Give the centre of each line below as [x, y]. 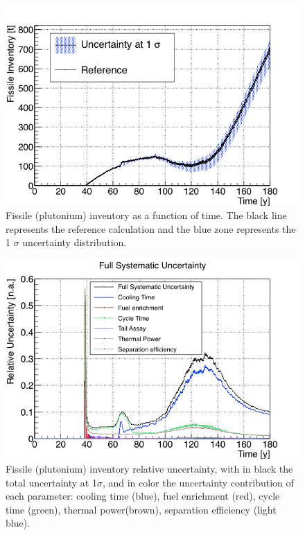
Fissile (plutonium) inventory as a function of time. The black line [146, 215]
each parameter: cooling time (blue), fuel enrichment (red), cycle [143, 496]
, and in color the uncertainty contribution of [198, 482]
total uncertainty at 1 [51, 482]
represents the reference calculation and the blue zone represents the [151, 228]
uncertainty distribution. [75, 242]
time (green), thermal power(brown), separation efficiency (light [141, 509]
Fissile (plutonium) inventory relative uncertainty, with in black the [149, 469]
